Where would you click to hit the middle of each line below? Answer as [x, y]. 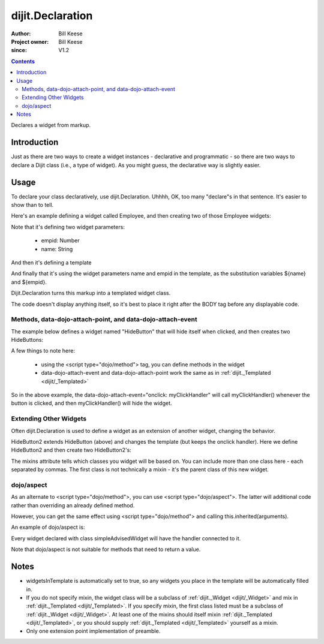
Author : [21, 34]
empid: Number [61, 240]
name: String [57, 249]
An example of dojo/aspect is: [48, 527]
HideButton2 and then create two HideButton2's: [71, 450]
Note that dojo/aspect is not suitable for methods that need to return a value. [106, 549]
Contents [23, 61]
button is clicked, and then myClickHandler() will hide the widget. [91, 403]
